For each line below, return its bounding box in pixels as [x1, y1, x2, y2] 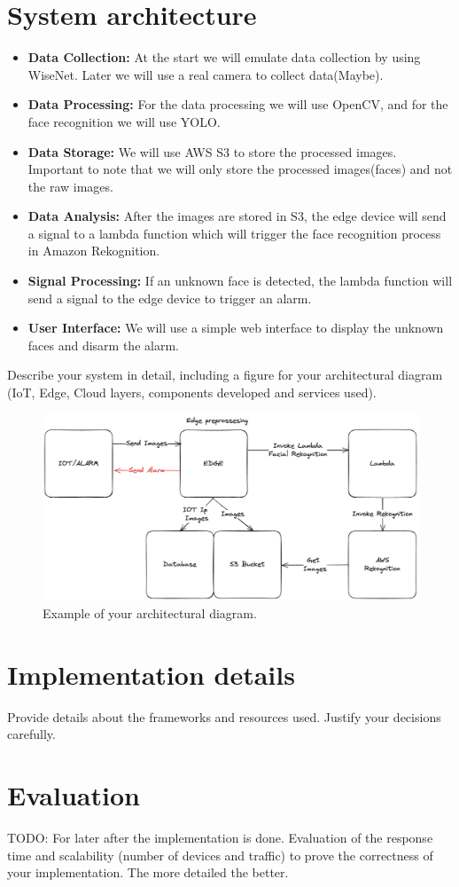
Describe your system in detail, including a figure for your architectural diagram [7, 365, 443, 384]
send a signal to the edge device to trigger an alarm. [27, 288, 312, 307]
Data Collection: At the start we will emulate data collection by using [27, 48, 421, 67]
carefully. [7, 725, 56, 743]
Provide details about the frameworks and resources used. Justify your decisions [7, 707, 441, 726]
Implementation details [7, 655, 295, 692]
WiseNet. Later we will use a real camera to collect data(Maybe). [27, 65, 384, 83]
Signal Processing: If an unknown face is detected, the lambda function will [27, 271, 453, 290]
